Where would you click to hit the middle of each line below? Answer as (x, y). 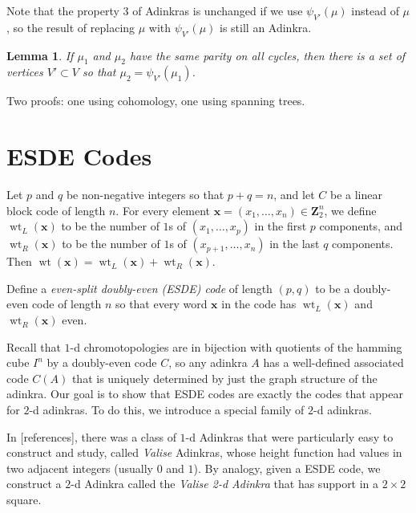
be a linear (356, 195)
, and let (294, 195)
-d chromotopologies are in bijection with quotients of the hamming (236, 346)
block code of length (56, 210)
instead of (375, 10)
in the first (281, 226)
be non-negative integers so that (145, 195)
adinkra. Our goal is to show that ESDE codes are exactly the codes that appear (205, 394)
